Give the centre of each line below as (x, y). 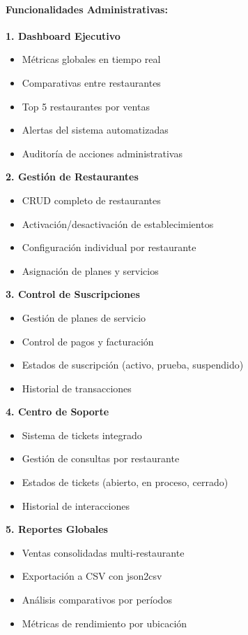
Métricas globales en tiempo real (91, 59)
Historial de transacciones (77, 388)
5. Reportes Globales (57, 529)
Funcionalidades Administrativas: (87, 9)
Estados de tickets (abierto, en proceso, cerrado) (125, 482)
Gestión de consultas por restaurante (101, 458)
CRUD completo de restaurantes (91, 200)
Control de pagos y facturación (88, 341)
